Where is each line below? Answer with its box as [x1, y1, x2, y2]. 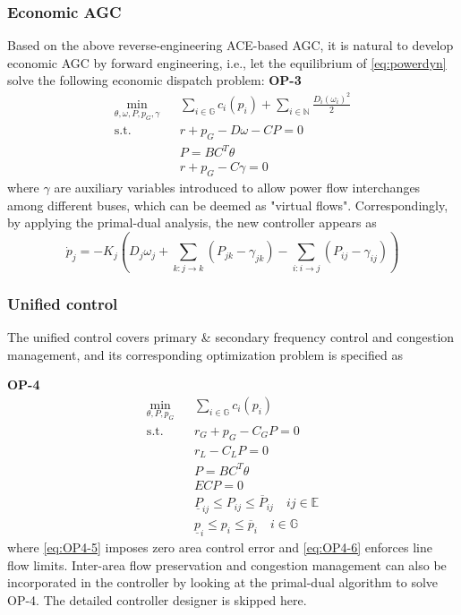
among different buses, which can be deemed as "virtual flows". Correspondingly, [7, 195, 448, 214]
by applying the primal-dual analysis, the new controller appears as [7, 213, 377, 232]
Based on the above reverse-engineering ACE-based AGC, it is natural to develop [7, 36, 454, 55]
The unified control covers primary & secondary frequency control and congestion [7, 327, 455, 346]
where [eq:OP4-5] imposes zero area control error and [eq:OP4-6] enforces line [7, 538, 432, 557]
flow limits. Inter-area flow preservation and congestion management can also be [7, 555, 447, 574]
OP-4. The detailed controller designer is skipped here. [7, 590, 307, 609]
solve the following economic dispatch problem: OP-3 [7, 71, 302, 90]
